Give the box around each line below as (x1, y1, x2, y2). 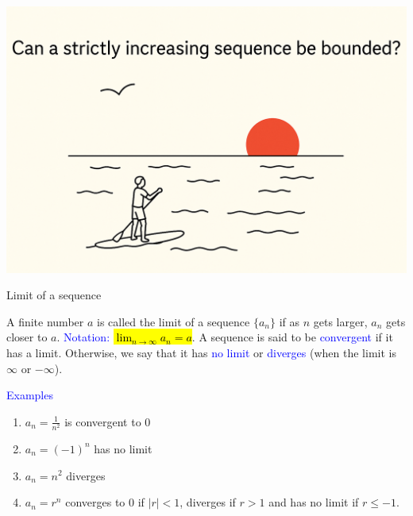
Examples (6, 387, 53, 403)
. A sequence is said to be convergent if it (191, 329, 393, 345)
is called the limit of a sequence (97, 313, 250, 329)
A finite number (6, 313, 84, 329)
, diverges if (179, 494, 236, 510)
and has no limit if (268, 494, 359, 510)
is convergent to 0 (64, 413, 151, 429)
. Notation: (56, 329, 110, 345)
